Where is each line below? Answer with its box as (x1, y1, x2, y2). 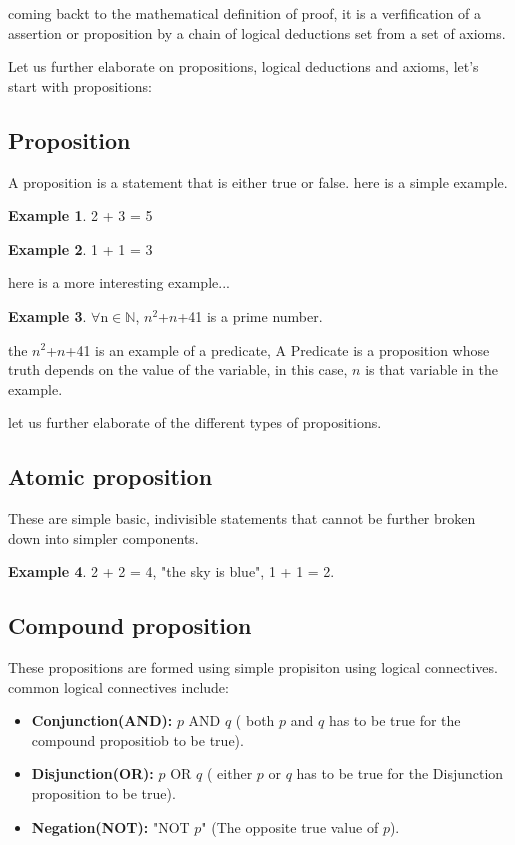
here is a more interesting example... (8, 272, 230, 293)
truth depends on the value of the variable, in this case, (8, 359, 348, 380)
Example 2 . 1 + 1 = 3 (8, 238, 153, 259)
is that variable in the (365, 359, 498, 380)
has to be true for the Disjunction (296, 763, 504, 784)
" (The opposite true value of (201, 816, 379, 837)
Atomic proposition (8, 461, 213, 492)
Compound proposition (8, 610, 252, 641)
